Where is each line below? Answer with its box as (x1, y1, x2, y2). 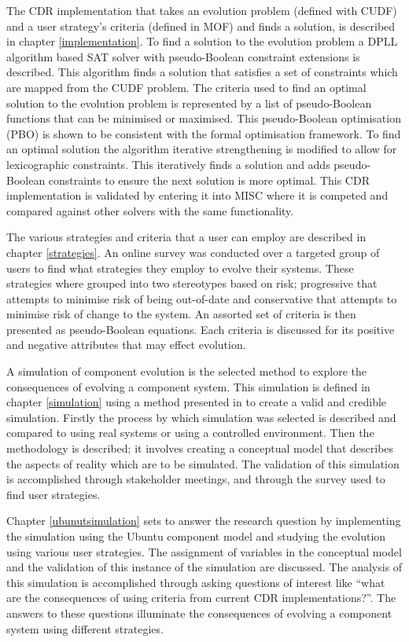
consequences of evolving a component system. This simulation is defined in (6, 378, 370, 394)
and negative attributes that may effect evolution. (6, 336, 246, 353)
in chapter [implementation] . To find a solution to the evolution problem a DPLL (6, 33, 398, 50)
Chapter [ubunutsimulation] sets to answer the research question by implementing (6, 512, 401, 529)
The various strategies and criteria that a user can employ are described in (6, 229, 367, 245)
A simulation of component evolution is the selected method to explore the (6, 363, 367, 380)
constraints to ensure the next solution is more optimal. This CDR (48, 171, 370, 188)
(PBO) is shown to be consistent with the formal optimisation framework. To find (6, 125, 401, 141)
